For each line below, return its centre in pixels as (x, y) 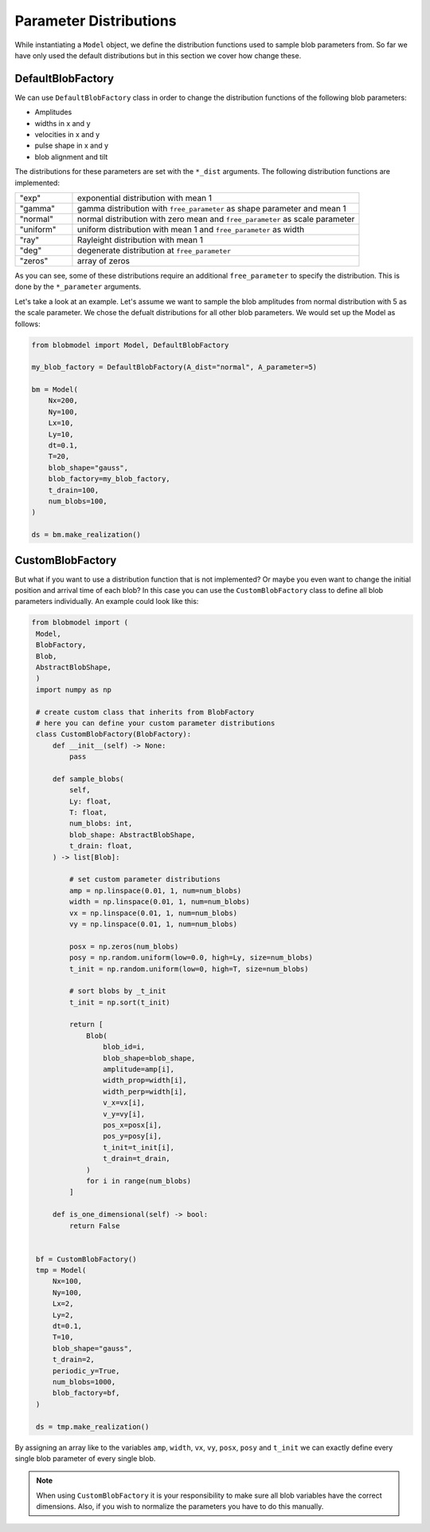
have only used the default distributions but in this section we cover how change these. (158, 55)
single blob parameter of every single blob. (85, 1458)
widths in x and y (63, 123)
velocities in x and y (67, 135)
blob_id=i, (124, 1047)
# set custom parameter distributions (145, 879)
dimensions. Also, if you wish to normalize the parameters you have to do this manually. (180, 1506)
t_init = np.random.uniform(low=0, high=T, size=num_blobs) (189, 969)
